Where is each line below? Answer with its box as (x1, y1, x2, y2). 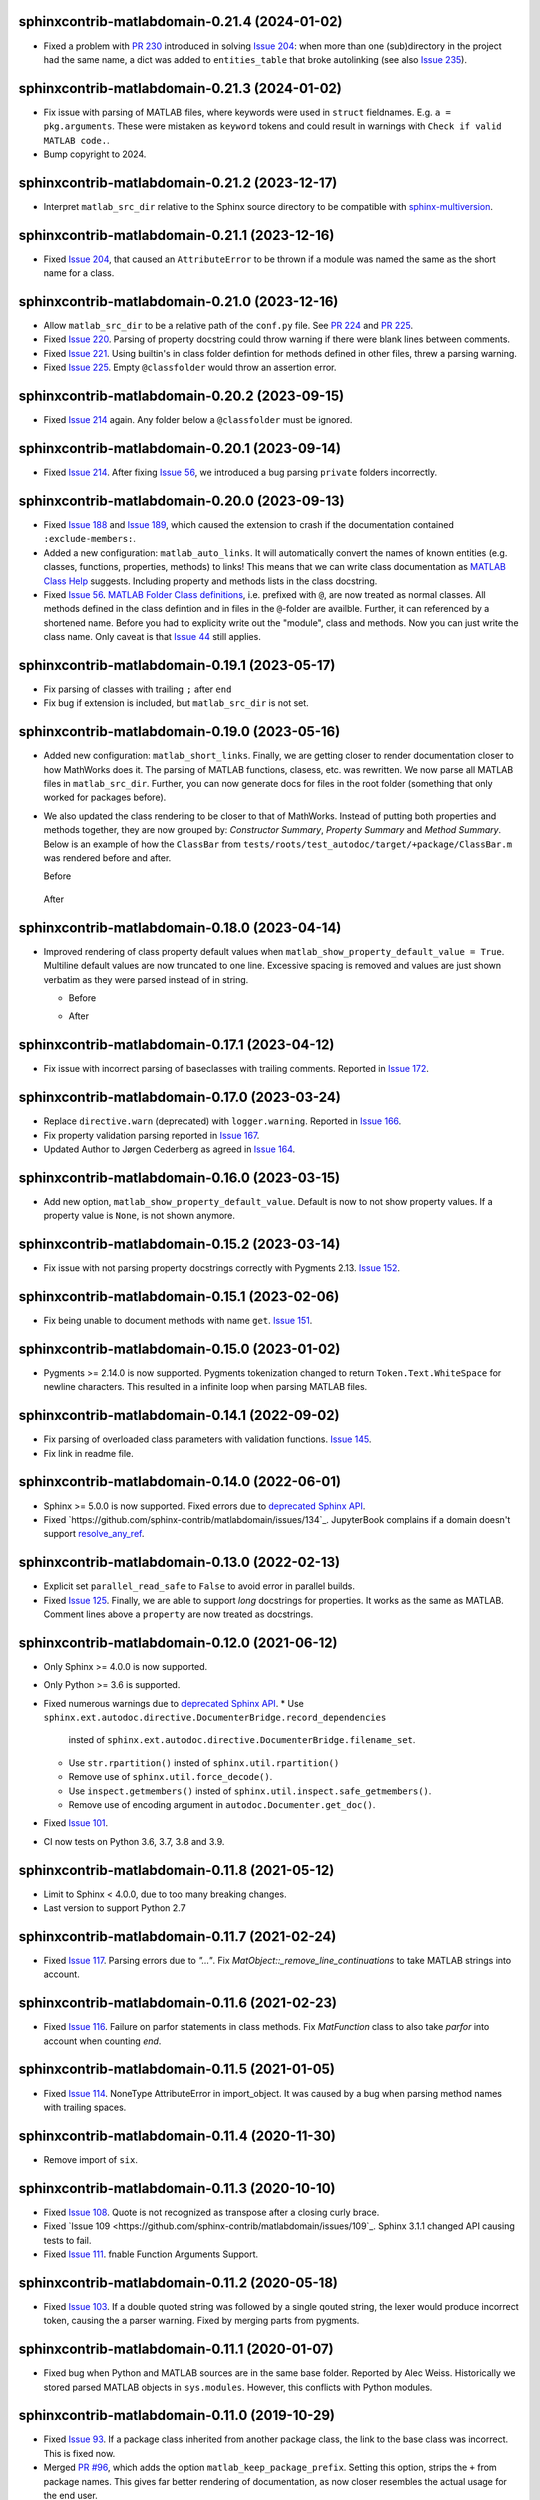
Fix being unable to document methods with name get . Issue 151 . (43, 1315, 313, 1326)
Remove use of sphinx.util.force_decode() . (68, 1771, 273, 1783)
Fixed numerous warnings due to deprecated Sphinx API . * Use (43, 1697, 305, 1709)
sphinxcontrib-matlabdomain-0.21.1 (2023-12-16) (18, 226, 335, 244)
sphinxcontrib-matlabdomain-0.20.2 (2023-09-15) (18, 388, 345, 405)
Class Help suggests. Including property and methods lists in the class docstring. (43, 575, 378, 587)
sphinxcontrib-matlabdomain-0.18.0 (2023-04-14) (18, 919, 342, 936)
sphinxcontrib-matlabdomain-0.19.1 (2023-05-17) (18, 656, 336, 674)
